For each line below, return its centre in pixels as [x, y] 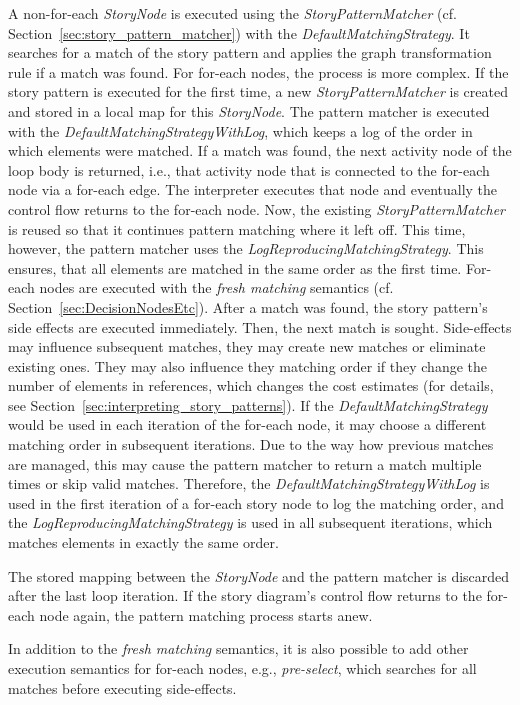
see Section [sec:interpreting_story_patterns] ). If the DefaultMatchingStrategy [248, 404]
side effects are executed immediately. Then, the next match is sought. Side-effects [260, 326]
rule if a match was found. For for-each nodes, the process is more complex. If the [258, 71]
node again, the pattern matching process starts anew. [206, 614]
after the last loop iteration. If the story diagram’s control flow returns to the [245, 595]
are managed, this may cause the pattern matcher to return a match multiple [245, 463]
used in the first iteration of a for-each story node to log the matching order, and [256, 502]
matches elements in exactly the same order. [143, 542]
